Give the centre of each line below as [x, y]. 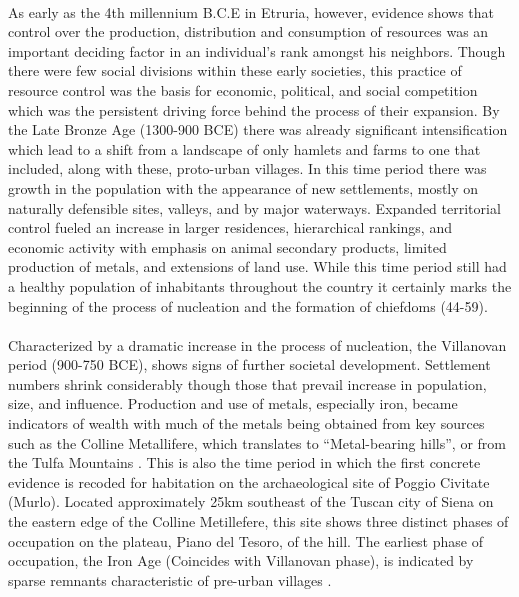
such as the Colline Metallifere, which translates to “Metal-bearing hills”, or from [257, 442]
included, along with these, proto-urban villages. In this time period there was [247, 168]
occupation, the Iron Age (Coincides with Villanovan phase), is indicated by [241, 560]
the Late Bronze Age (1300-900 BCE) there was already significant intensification [258, 129]
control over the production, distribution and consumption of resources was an [248, 31]
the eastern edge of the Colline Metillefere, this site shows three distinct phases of [258, 521]
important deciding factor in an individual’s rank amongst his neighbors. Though [257, 50]
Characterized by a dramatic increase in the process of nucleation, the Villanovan [257, 344]
